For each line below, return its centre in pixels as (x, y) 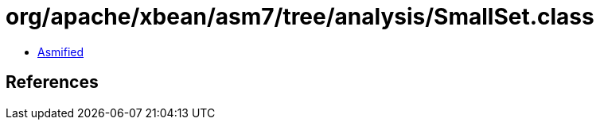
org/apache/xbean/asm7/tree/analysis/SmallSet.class (300, 17)
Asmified (61, 52)
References (52, 82)
